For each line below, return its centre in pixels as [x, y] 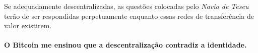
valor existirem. [28, 26]
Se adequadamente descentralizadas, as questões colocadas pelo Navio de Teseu [126, 6]
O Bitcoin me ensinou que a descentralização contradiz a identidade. [125, 45]
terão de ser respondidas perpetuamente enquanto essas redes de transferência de [129, 16]
